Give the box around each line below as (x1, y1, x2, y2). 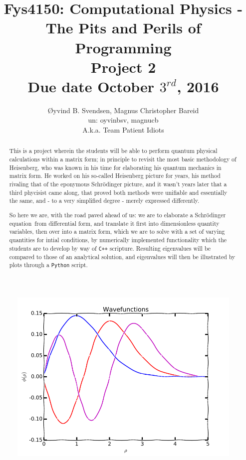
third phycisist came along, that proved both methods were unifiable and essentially (9, 188, 228, 196)
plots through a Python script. (9, 261, 88, 269)
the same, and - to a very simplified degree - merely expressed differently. (9, 196, 200, 205)
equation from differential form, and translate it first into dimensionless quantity (9, 219, 220, 227)
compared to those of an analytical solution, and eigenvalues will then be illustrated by (9, 252, 236, 261)
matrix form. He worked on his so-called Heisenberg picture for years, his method (9, 171, 221, 180)
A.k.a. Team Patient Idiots (82, 125, 164, 135)
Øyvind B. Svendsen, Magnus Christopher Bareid (47, 105, 199, 115)
